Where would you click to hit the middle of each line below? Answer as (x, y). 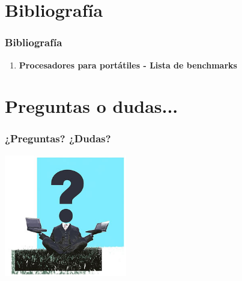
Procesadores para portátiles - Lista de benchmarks (128, 65)
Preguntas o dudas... (92, 106)
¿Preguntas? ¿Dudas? (58, 138)
